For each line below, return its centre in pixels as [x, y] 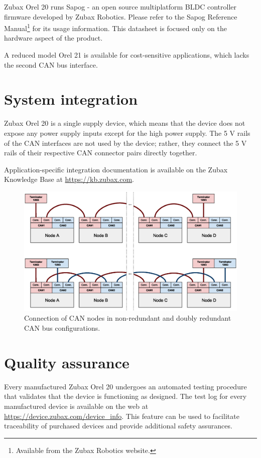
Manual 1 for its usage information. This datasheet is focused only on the [115, 27]
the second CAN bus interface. [51, 64]
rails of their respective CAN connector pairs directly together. [101, 153]
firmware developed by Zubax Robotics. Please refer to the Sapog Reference [121, 16]
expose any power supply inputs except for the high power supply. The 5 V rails [127, 133]
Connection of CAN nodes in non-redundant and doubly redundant [128, 318]
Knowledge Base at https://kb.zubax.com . [69, 179]
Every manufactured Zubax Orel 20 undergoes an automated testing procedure [125, 386]
